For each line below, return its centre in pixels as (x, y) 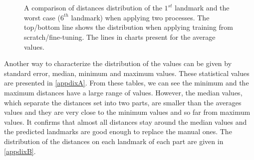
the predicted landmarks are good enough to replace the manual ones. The (118, 131)
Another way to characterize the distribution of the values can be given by (118, 63)
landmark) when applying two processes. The (140, 17)
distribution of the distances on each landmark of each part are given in (114, 141)
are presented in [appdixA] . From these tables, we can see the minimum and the (127, 83)
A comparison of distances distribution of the (93, 8)
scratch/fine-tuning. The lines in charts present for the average (120, 37)
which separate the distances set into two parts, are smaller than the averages (123, 102)
